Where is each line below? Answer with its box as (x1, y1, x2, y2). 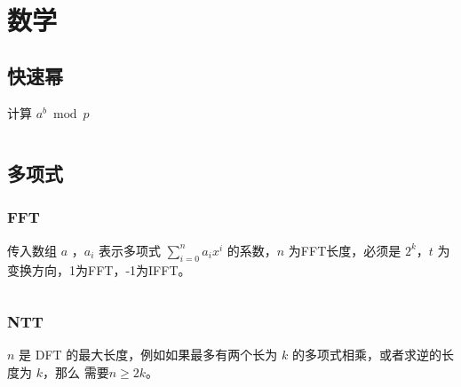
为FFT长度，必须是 (288, 241, 401, 259)
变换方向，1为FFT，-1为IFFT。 (7, 260, 191, 279)
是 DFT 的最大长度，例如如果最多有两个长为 (19, 345, 278, 364)
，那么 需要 (42, 362, 109, 381)
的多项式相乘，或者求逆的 (291, 345, 441, 364)
